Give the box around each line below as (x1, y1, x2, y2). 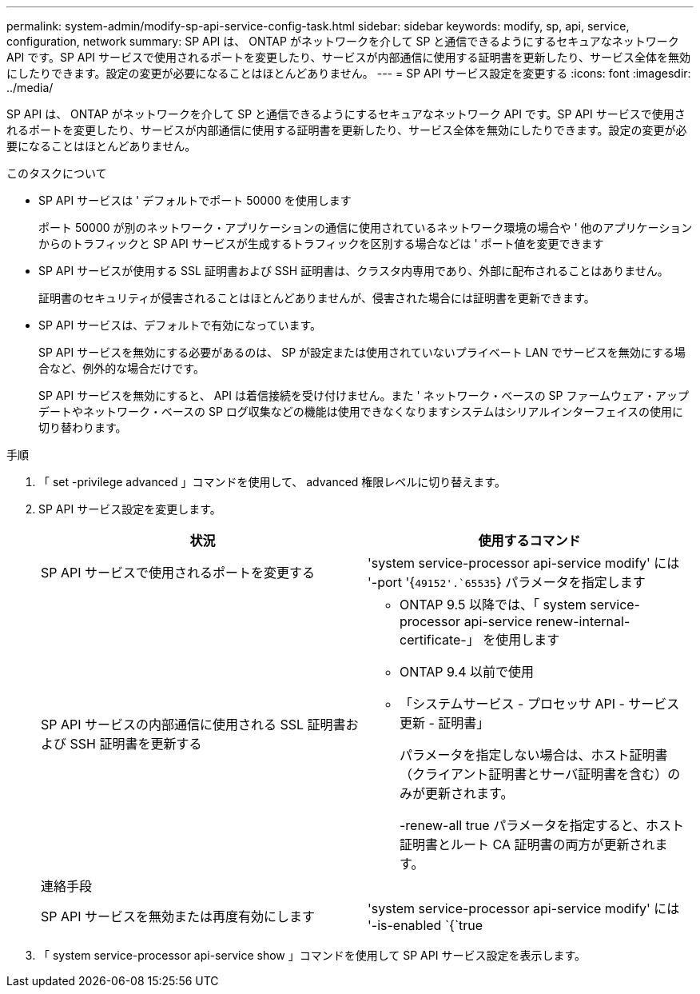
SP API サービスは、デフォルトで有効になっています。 (38, 318, 322, 332)
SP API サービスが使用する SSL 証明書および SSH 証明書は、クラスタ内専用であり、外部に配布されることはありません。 (38, 264, 669, 277)
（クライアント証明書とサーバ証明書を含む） (400, 766, 668, 782)
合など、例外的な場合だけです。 (38, 361, 205, 375)
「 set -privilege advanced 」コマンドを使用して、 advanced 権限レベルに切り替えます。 (38, 475, 506, 489)
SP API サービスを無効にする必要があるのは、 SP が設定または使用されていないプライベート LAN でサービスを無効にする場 (38, 345, 686, 359)
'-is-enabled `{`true (368, 917, 483, 933)
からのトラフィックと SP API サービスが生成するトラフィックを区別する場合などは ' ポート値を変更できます (38, 237, 604, 250)
